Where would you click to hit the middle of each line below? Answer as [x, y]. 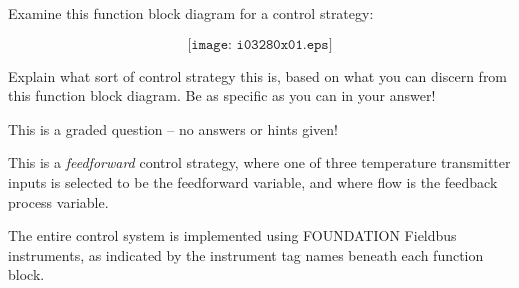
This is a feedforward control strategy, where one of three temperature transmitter [259, 162]
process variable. [58, 201]
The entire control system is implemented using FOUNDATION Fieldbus [232, 235]
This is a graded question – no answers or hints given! [173, 128]
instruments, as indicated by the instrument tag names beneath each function [246, 254]
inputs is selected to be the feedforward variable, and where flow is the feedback [253, 181]
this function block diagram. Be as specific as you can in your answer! [222, 95]
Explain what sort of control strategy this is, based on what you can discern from [258, 75]
